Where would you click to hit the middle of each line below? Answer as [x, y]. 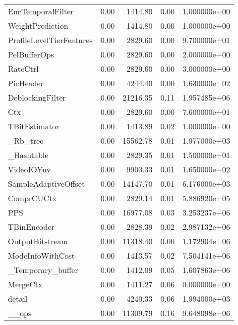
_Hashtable [28, 155]
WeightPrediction [38, 26]
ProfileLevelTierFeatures [50, 40]
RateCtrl [23, 69]
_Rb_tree [26, 140]
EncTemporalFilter [41, 11]
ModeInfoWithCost [41, 255]
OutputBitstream [38, 241]
